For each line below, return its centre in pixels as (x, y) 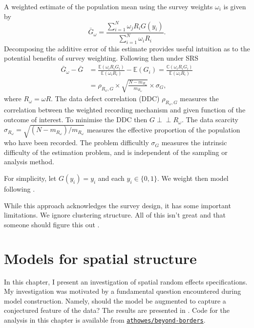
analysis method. (29, 162)
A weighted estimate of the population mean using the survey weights (108, 6)
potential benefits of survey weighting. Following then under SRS (101, 58)
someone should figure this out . (52, 224)
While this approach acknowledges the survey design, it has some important (117, 205)
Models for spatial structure (100, 258)
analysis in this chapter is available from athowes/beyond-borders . (105, 319)
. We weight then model (193, 178)
